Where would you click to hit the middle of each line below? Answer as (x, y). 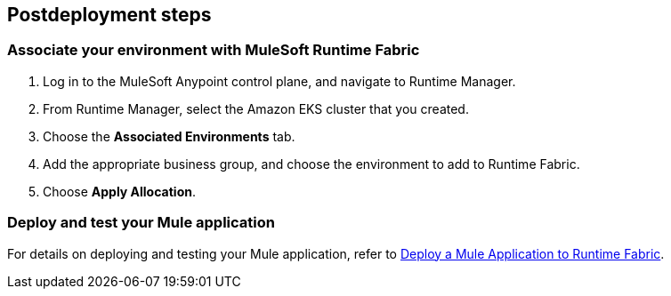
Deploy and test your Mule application (141, 223)
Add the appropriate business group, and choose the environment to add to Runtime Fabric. (311, 164)
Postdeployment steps (109, 15)
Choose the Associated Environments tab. (169, 136)
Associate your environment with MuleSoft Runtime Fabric (214, 50)
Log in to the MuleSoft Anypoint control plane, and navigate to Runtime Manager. (279, 81)
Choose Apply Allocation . (119, 191)
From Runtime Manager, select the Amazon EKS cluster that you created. (256, 108)
